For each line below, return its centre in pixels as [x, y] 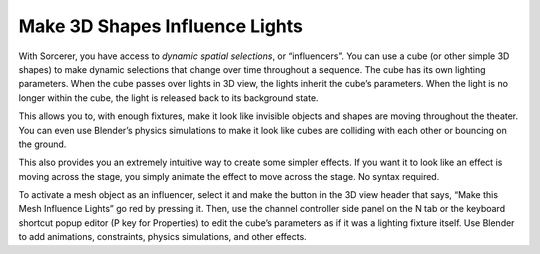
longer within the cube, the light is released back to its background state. [168, 97]
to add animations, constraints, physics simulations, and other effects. [162, 237]
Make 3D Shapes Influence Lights [161, 26]
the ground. [42, 144]
